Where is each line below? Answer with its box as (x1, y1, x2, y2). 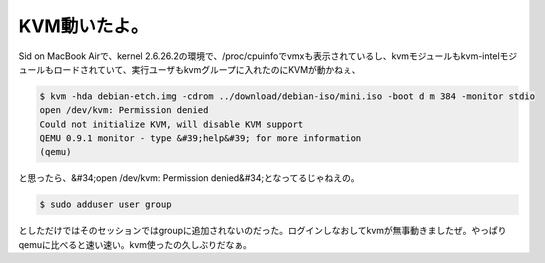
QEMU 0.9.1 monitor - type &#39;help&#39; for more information (39, 133, 362, 144)
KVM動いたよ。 (18, 15, 149, 37)
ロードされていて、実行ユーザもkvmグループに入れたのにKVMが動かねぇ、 (53, 63, 361, 75)
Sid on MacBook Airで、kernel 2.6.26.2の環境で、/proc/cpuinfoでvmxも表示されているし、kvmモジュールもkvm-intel (18, 50, 500, 62)
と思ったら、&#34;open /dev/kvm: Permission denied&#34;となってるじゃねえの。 (18, 172, 360, 184)
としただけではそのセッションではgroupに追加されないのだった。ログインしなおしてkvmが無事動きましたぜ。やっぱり (18, 225, 507, 237)
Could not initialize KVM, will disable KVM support (39, 118, 304, 130)
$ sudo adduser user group (39, 199, 172, 210)
